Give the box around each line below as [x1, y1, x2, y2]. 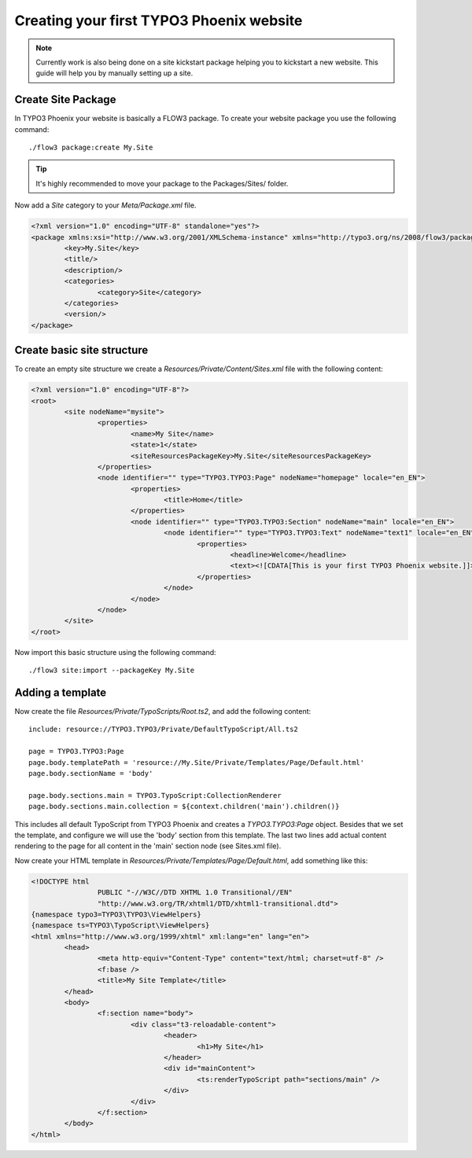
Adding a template [14, 686, 107, 699]
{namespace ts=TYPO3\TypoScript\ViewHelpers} [31, 921, 210, 930]
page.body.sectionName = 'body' [28, 769, 153, 778]
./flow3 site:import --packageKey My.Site [28, 666, 195, 675]
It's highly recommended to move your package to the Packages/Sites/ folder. [35, 178, 289, 188]
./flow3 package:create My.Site [28, 143, 153, 153]
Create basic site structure [14, 344, 149, 357]
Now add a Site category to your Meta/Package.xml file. [14, 200, 197, 210]
